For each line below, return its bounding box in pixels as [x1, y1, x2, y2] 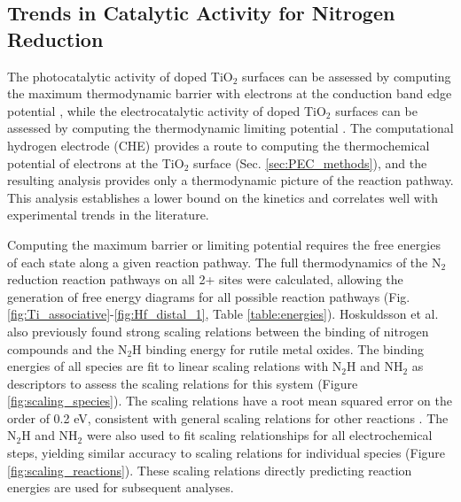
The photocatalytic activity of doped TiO [7, 66, 233, 85]
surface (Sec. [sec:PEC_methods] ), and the [192, 153, 427, 172]
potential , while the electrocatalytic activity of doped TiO [7, 101, 326, 120]
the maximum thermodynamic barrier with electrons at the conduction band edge [7, 84, 452, 103]
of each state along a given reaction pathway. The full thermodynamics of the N [7, 252, 441, 271]
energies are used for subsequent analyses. [7, 478, 234, 497]
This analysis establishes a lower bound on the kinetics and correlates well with [7, 188, 439, 206]
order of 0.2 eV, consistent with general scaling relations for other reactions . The [7, 408, 449, 427]
